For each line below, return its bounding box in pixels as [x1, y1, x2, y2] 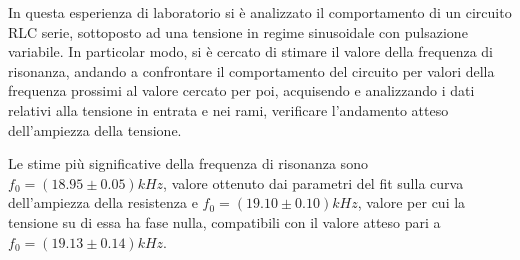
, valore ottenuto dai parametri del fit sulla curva [163, 172, 464, 193]
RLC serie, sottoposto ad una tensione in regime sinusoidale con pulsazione [8, 21, 468, 42]
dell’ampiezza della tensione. [8, 119, 182, 140]
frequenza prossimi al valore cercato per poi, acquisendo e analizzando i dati [8, 80, 475, 101]
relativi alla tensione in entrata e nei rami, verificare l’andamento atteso [8, 99, 449, 120]
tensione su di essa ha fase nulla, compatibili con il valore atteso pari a [8, 211, 441, 232]
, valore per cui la [357, 192, 466, 213]
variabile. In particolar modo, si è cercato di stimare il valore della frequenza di [8, 41, 493, 62]
